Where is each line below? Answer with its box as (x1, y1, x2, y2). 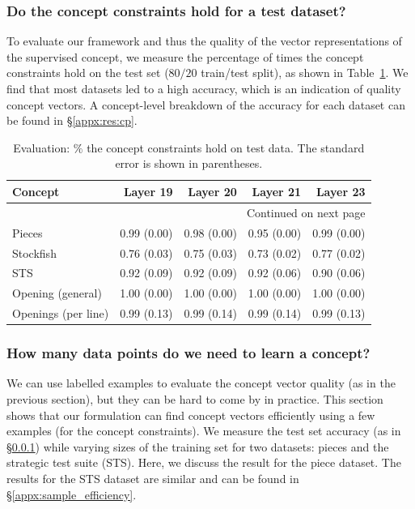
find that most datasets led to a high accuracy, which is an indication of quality (6, 80, 401, 96)
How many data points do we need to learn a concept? (6, 343, 371, 363)
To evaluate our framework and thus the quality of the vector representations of (6, 32, 402, 49)
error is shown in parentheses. (115, 155, 263, 172)
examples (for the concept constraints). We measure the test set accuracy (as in (6, 422, 401, 439)
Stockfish (12, 244, 57, 261)
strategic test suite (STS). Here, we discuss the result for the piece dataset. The (6, 454, 401, 471)
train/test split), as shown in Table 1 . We (201, 64, 409, 81)
